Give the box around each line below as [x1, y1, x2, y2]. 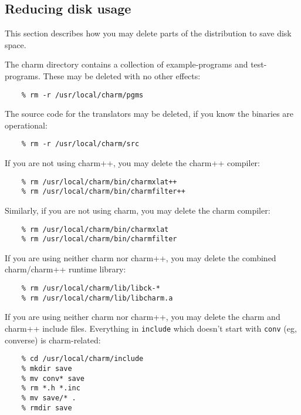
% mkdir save [21, 364, 72, 373]
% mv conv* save [21, 374, 85, 383]
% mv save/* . [21, 393, 76, 402]
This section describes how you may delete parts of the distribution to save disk [5, 27, 292, 39]
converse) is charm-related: [5, 333, 101, 346]
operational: [5, 119, 48, 131]
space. [5, 38, 26, 50]
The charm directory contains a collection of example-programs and [5, 58, 248, 70]
